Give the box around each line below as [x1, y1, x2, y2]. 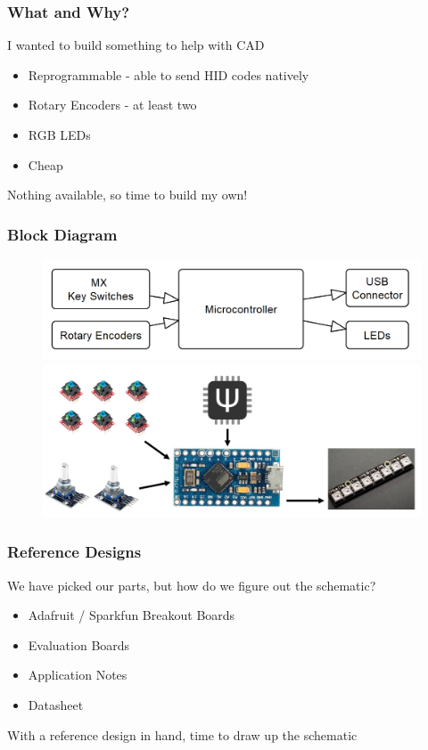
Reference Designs [7, 541, 142, 563]
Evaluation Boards [28, 635, 130, 654]
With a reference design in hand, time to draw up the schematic [7, 725, 358, 744]
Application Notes [28, 665, 128, 684]
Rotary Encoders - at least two [28, 95, 197, 114]
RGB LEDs [28, 126, 91, 143]
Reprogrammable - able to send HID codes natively [28, 65, 309, 84]
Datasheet [28, 696, 84, 714]
